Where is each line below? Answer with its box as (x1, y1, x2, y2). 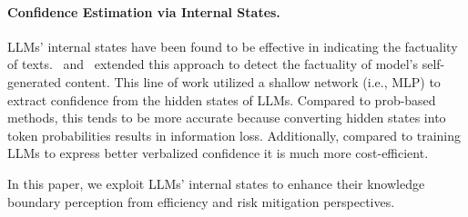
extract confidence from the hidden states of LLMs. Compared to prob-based (7, 90, 436, 109)
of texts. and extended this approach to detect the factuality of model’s (7, 54, 419, 74)
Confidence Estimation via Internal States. (7, 2, 280, 21)
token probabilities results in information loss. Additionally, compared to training (7, 125, 462, 144)
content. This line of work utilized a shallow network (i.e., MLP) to (65, 72, 441, 91)
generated (7, 72, 62, 91)
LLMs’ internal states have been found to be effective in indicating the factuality (7, 36, 458, 55)
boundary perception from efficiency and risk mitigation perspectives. (7, 192, 395, 211)
